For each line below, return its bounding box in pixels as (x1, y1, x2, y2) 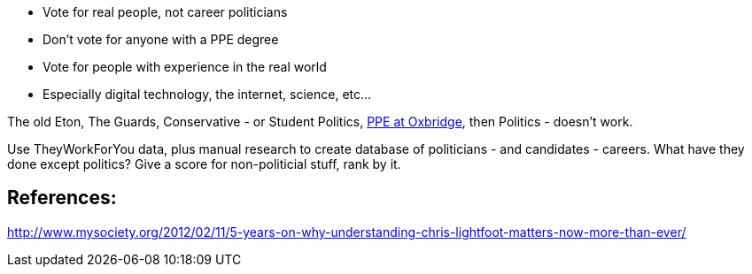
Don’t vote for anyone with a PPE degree (43, 32, 279, 47)
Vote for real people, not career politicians (43, 4, 288, 19)
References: (7, 186, 117, 209)
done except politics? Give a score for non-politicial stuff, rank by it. (7, 156, 401, 171)
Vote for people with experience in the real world (43, 59, 327, 74)
